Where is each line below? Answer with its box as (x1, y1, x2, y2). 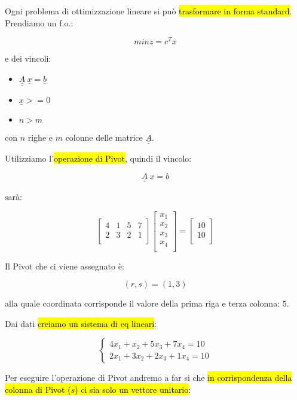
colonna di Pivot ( (5, 383, 71, 395)
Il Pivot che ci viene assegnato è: (5, 259, 124, 272)
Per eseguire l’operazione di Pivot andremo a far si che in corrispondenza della (5, 371, 292, 384)
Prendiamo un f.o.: (5, 16, 74, 29)
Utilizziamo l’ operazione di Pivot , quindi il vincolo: (5, 151, 192, 164)
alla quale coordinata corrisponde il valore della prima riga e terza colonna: (5, 297, 280, 310)
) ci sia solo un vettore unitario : (75, 383, 191, 395)
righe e (27, 131, 53, 143)
